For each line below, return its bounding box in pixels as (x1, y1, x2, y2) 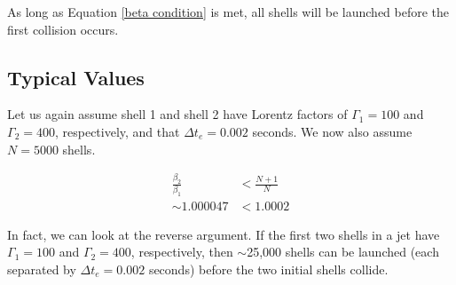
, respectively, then (130, 242, 233, 261)
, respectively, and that (54, 122, 180, 140)
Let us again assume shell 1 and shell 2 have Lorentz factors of (7, 105, 348, 123)
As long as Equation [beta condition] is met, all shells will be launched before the (7, 3, 450, 20)
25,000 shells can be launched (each (247, 242, 439, 261)
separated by (7, 259, 76, 278)
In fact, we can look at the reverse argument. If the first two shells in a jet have (7, 225, 440, 243)
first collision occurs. (7, 20, 119, 38)
